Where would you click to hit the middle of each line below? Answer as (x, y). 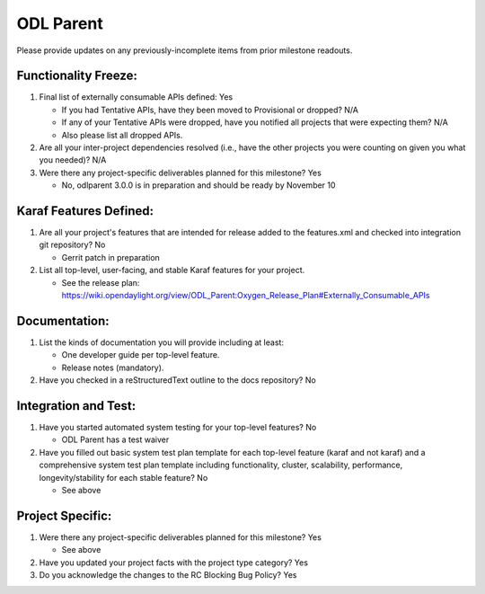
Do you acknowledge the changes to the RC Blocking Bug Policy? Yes (168, 575)
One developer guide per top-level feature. (141, 355)
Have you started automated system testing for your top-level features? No (178, 428)
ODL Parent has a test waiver (115, 439)
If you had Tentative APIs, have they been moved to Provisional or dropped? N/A (210, 110)
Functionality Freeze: (77, 76)
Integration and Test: (76, 406)
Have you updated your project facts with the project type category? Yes (174, 563)
